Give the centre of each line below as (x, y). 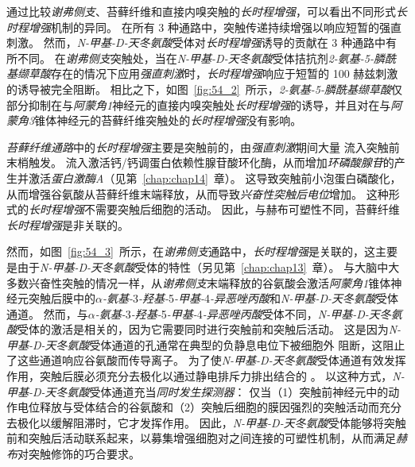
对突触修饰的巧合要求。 (79, 454)
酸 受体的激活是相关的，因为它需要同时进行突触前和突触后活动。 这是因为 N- (204, 329)
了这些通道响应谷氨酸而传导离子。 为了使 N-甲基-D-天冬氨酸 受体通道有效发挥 (206, 360)
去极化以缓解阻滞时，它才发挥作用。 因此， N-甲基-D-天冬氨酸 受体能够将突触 (206, 422)
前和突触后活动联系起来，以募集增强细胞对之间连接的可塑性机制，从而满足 (201, 438)
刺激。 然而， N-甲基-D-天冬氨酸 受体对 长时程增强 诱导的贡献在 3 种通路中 (196, 42)
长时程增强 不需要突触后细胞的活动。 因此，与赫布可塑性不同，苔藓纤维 (214, 209)
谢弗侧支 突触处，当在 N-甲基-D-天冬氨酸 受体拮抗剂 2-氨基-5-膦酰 (231, 58)
